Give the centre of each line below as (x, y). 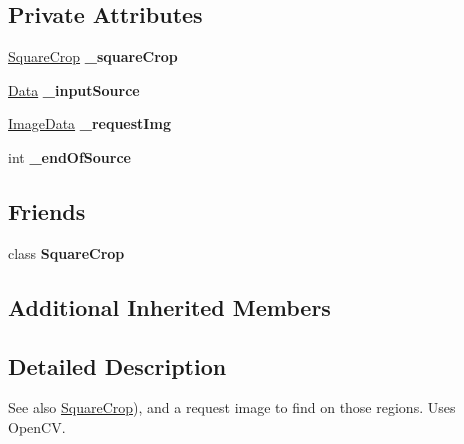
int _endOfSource (69, 156)
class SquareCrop (66, 252)
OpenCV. (37, 426)
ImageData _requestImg (89, 123)
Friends (47, 210)
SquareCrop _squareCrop (93, 56)
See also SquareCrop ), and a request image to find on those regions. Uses (232, 407)
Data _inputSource (74, 89)
